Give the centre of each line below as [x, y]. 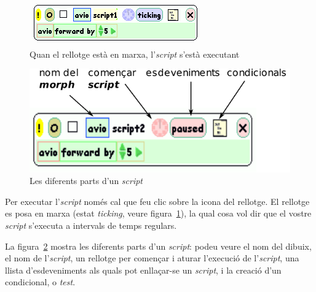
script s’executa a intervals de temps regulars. [91, 225]
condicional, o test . [40, 282]
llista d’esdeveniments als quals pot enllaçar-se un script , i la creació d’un [143, 270]
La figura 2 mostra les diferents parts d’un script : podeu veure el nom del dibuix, [158, 246]
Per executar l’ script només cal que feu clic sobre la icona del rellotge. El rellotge [157, 201]
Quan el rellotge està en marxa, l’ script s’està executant [135, 54]
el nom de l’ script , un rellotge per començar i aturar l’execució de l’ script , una [152, 258]
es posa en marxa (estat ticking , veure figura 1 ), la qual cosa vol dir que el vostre [158, 213]
